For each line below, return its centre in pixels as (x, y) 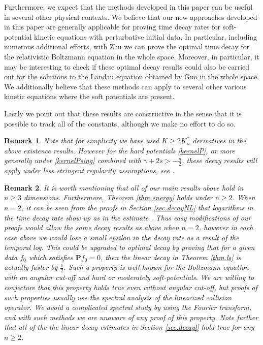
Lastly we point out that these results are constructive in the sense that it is (123, 113)
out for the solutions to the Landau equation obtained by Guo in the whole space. (132, 76)
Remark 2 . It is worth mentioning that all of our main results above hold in (124, 187)
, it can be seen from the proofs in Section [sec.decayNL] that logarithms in (137, 207)
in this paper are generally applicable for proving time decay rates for (112, 27)
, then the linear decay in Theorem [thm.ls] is (171, 257)
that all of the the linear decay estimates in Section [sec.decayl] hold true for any (129, 327)
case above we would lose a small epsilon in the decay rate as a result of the (122, 237)
